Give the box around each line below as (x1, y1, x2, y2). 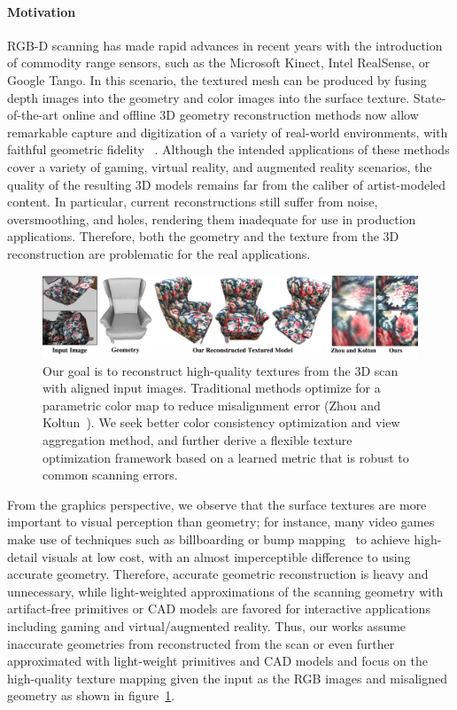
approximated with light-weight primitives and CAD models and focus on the (7, 651, 428, 670)
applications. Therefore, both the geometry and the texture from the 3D (7, 227, 399, 246)
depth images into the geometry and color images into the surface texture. (7, 88, 410, 106)
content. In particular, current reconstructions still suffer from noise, (7, 192, 378, 211)
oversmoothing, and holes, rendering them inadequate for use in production (7, 209, 416, 228)
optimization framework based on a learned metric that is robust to (43, 448, 409, 466)
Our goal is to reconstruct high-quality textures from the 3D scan (43, 361, 399, 379)
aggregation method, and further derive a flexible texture (43, 431, 352, 449)
